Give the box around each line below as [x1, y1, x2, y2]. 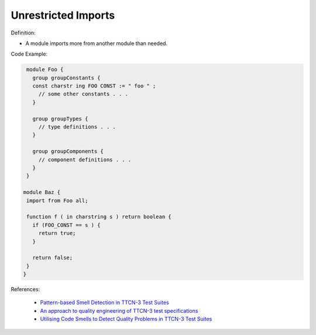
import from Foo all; [26, 197, 88, 204]
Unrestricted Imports [11, 9, 115, 22]
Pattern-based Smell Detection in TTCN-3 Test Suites [40, 299, 169, 306]
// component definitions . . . [38, 156, 132, 163]
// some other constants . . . [38, 91, 129, 98]
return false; [32, 254, 73, 261]
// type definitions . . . [38, 123, 116, 130]
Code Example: [11, 50, 48, 58]
